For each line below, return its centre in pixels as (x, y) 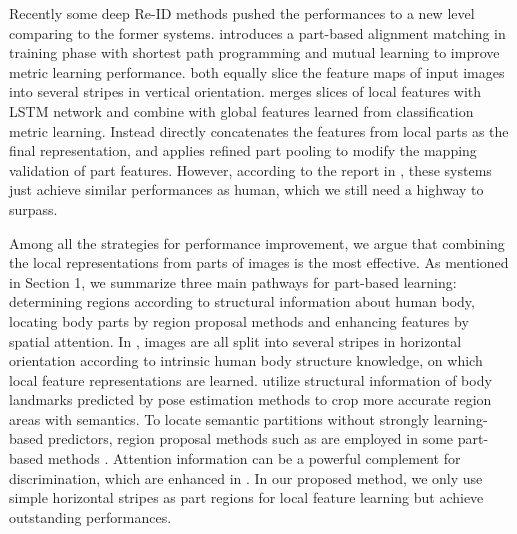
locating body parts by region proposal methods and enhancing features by (239, 320)
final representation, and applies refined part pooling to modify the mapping (243, 150)
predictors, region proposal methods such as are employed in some (250, 438)
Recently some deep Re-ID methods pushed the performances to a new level (242, 13)
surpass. (33, 208)
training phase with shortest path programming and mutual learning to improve (254, 52)
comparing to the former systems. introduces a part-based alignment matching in (257, 32)
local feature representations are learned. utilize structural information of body (250, 379)
